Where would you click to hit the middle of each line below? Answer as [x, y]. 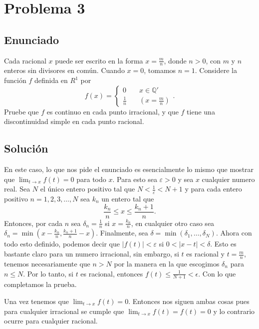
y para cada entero [213, 189]
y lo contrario [234, 311]
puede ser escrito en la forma [99, 60]
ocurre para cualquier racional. [51, 321]
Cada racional [25, 60]
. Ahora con [234, 233]
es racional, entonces [112, 273]
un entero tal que [128, 198]
